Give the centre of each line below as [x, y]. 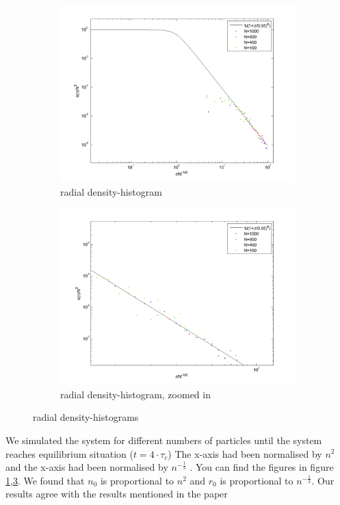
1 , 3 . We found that [45, 480]
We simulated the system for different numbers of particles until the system [164, 440]
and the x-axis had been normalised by [87, 467]
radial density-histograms [86, 417]
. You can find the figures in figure [262, 467]
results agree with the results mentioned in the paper [117, 494]
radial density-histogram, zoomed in [135, 394]
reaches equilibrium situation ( [69, 453]
